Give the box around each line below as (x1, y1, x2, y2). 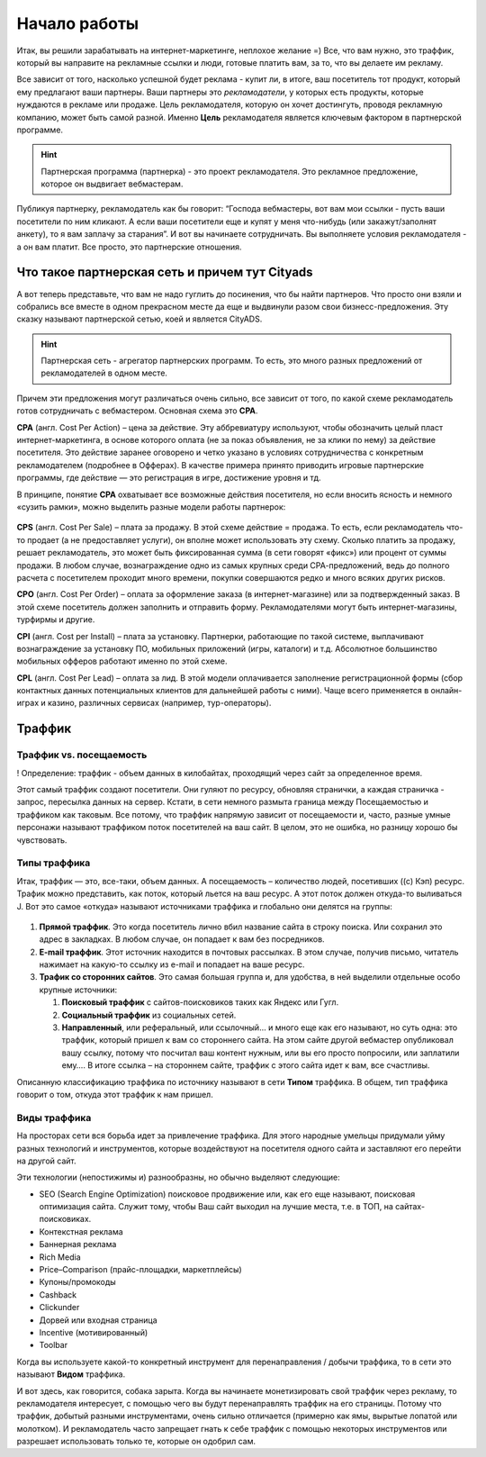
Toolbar (39, 1340, 67, 1351)
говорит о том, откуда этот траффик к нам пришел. (16, 1089, 213, 1100)
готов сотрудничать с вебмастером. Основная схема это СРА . (16, 405, 258, 416)
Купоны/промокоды (39, 1277, 116, 1288)
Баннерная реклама (39, 1239, 117, 1250)
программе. (16, 124, 63, 135)
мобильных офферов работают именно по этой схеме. (16, 656, 228, 666)
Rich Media (39, 1252, 81, 1262)
